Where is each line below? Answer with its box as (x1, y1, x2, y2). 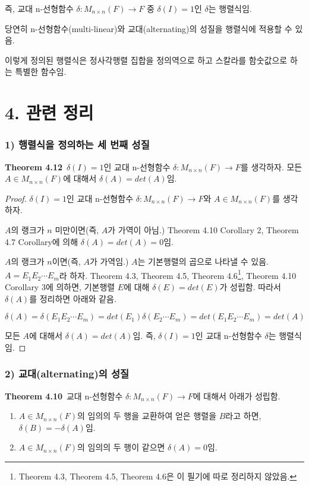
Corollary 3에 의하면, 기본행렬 (5, 280, 115, 293)
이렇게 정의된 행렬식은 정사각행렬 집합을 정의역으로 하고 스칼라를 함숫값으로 (5, 53, 288, 66)
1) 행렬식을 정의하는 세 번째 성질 (5, 137, 150, 152)
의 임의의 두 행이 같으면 (77, 441, 165, 453)
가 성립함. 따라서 (219, 280, 281, 293)
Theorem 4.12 (5, 160, 62, 173)
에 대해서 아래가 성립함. (193, 389, 280, 402)
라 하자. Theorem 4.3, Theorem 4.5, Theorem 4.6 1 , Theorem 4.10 (59, 267, 297, 281)
